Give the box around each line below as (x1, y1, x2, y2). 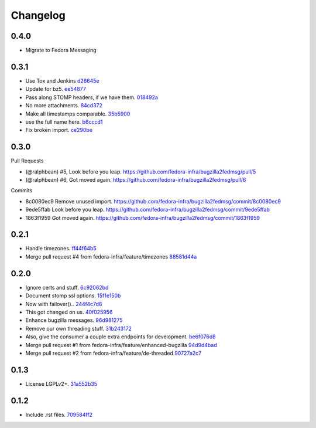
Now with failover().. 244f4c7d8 (25, 300, 102, 307)
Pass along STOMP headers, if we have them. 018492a (25, 94, 158, 101)
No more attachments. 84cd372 (25, 102, 102, 109)
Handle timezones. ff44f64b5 (25, 245, 97, 252)
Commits (11, 187, 33, 194)
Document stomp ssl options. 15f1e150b (25, 292, 121, 299)
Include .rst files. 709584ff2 (25, 411, 93, 418)
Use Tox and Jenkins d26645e (25, 77, 99, 84)
